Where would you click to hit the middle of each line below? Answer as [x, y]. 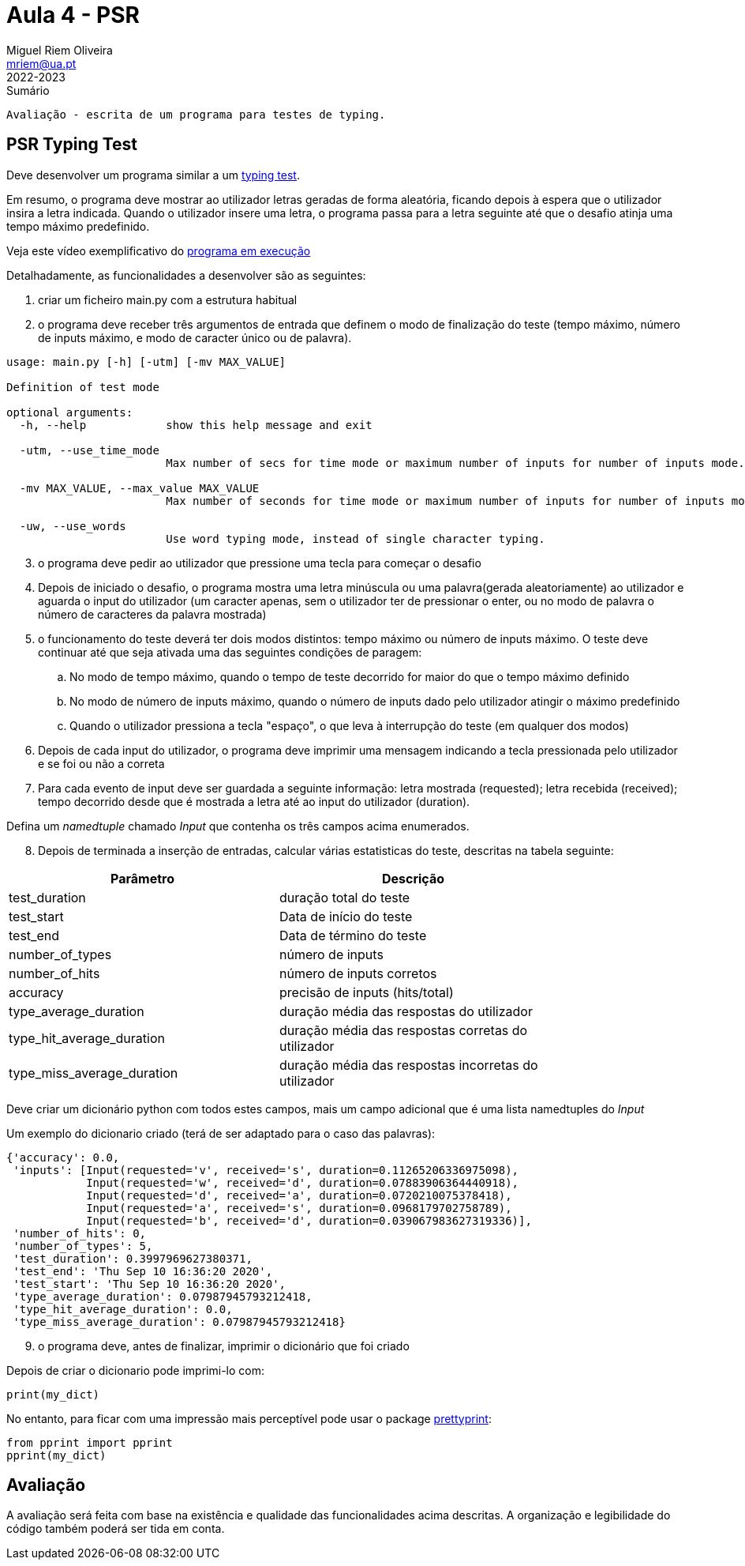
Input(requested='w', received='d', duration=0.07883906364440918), [303, 1182]
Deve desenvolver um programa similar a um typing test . [153, 175]
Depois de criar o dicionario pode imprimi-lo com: [135, 1370]
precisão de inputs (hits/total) [367, 992]
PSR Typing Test [72, 145]
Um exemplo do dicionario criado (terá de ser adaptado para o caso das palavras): [221, 1133]
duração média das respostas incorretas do [409, 1065]
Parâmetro [142, 878]
